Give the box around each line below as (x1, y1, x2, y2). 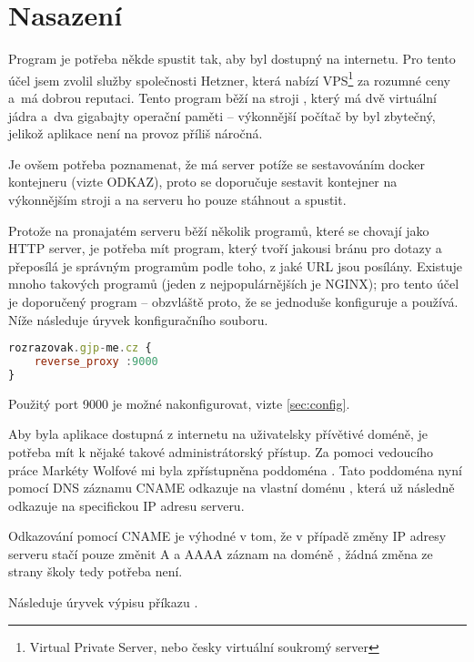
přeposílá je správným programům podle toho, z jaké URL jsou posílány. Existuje (8, 256, 462, 275)
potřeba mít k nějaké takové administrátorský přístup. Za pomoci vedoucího (8, 442, 434, 461)
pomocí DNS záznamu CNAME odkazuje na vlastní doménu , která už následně (8, 478, 455, 497)
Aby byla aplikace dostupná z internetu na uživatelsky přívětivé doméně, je (8, 424, 429, 443)
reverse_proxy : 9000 (34, 354, 158, 368)
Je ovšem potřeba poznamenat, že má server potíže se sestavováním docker (8, 154, 425, 173)
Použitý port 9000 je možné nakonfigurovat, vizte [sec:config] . (8, 393, 350, 412)
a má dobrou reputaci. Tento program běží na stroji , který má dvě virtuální (8, 87, 437, 107)
